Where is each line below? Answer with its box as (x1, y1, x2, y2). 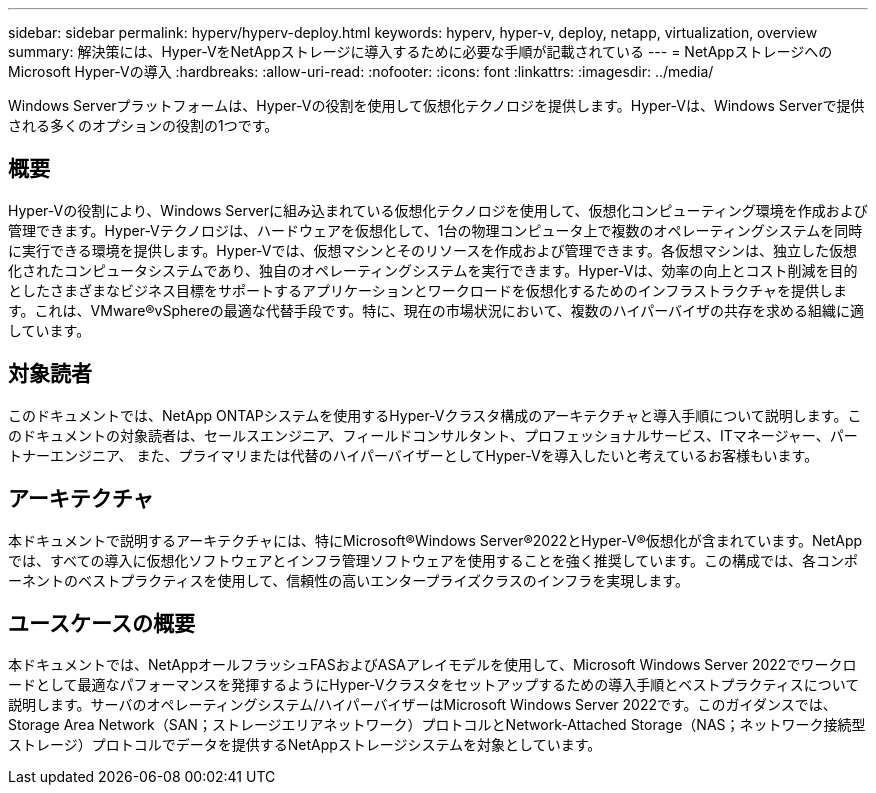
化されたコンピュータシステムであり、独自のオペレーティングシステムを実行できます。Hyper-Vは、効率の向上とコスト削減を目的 (8, 261, 858, 279)
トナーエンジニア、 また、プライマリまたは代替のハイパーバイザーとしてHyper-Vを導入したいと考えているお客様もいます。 (8, 446, 819, 464)
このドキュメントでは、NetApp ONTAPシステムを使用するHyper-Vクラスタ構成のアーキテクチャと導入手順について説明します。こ (8, 406, 862, 424)
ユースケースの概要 (8, 610, 195, 636)
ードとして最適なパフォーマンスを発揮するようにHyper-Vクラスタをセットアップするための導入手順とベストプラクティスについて (8, 676, 860, 694)
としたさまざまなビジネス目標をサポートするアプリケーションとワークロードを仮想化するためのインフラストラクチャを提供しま (8, 281, 847, 299)
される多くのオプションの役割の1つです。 (8, 117, 279, 134)
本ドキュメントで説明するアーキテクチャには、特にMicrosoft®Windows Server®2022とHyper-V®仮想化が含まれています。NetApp (8, 531, 863, 549)
